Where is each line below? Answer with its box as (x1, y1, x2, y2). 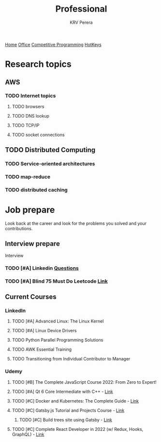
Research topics (5, 59, 72, 70)
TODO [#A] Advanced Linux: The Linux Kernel (12, 318, 104, 324)
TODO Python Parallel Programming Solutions (12, 337, 103, 343)
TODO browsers (12, 103, 44, 109)
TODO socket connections (12, 132, 65, 137)
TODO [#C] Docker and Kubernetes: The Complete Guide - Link (12, 398, 139, 404)
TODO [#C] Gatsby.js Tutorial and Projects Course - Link (12, 407, 125, 413)
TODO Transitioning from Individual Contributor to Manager (12, 356, 131, 362)
